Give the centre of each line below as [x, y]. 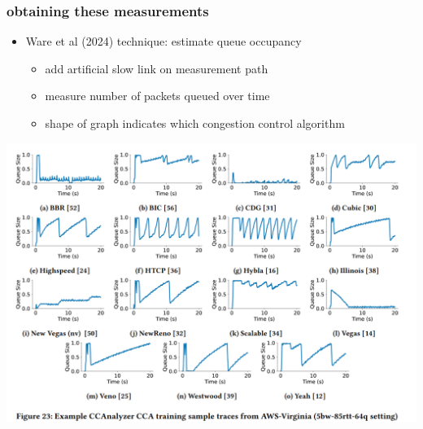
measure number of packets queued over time [157, 96]
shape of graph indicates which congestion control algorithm [195, 123]
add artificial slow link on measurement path [157, 68]
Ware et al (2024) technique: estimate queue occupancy [164, 41]
